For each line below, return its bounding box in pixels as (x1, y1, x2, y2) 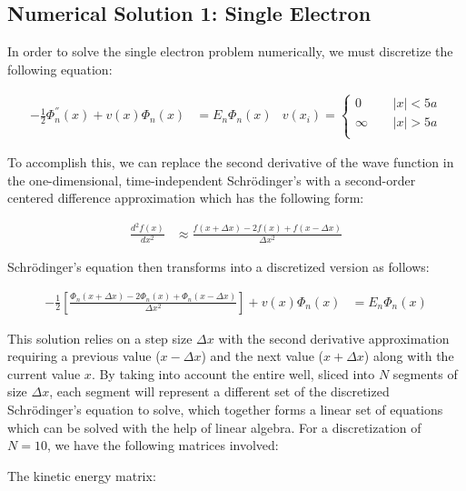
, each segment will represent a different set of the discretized (49, 382, 390, 401)
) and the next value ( (201, 346, 323, 366)
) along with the (363, 346, 454, 366)
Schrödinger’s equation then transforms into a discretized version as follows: (7, 256, 430, 276)
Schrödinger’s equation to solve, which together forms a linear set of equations (7, 399, 443, 418)
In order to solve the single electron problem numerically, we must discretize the (7, 42, 453, 61)
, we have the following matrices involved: (46, 436, 279, 455)
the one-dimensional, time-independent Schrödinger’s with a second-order (7, 170, 416, 189)
